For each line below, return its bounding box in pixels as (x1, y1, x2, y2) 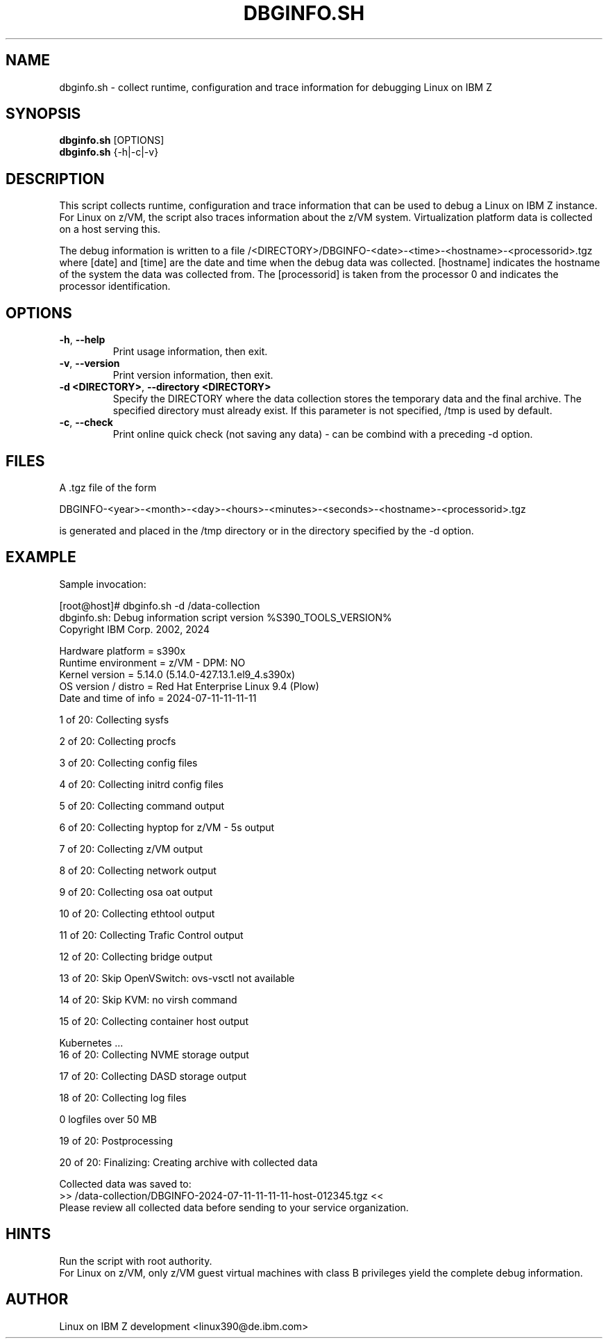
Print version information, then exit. (112, 369, 273, 382)
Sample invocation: (59, 577, 146, 590)
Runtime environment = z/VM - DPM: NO (59, 656, 246, 669)
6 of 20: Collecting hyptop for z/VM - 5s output (59, 821, 275, 833)
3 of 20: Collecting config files (59, 756, 198, 769)
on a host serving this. (59, 223, 161, 236)
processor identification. (59, 280, 171, 293)
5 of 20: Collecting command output (59, 799, 225, 812)
